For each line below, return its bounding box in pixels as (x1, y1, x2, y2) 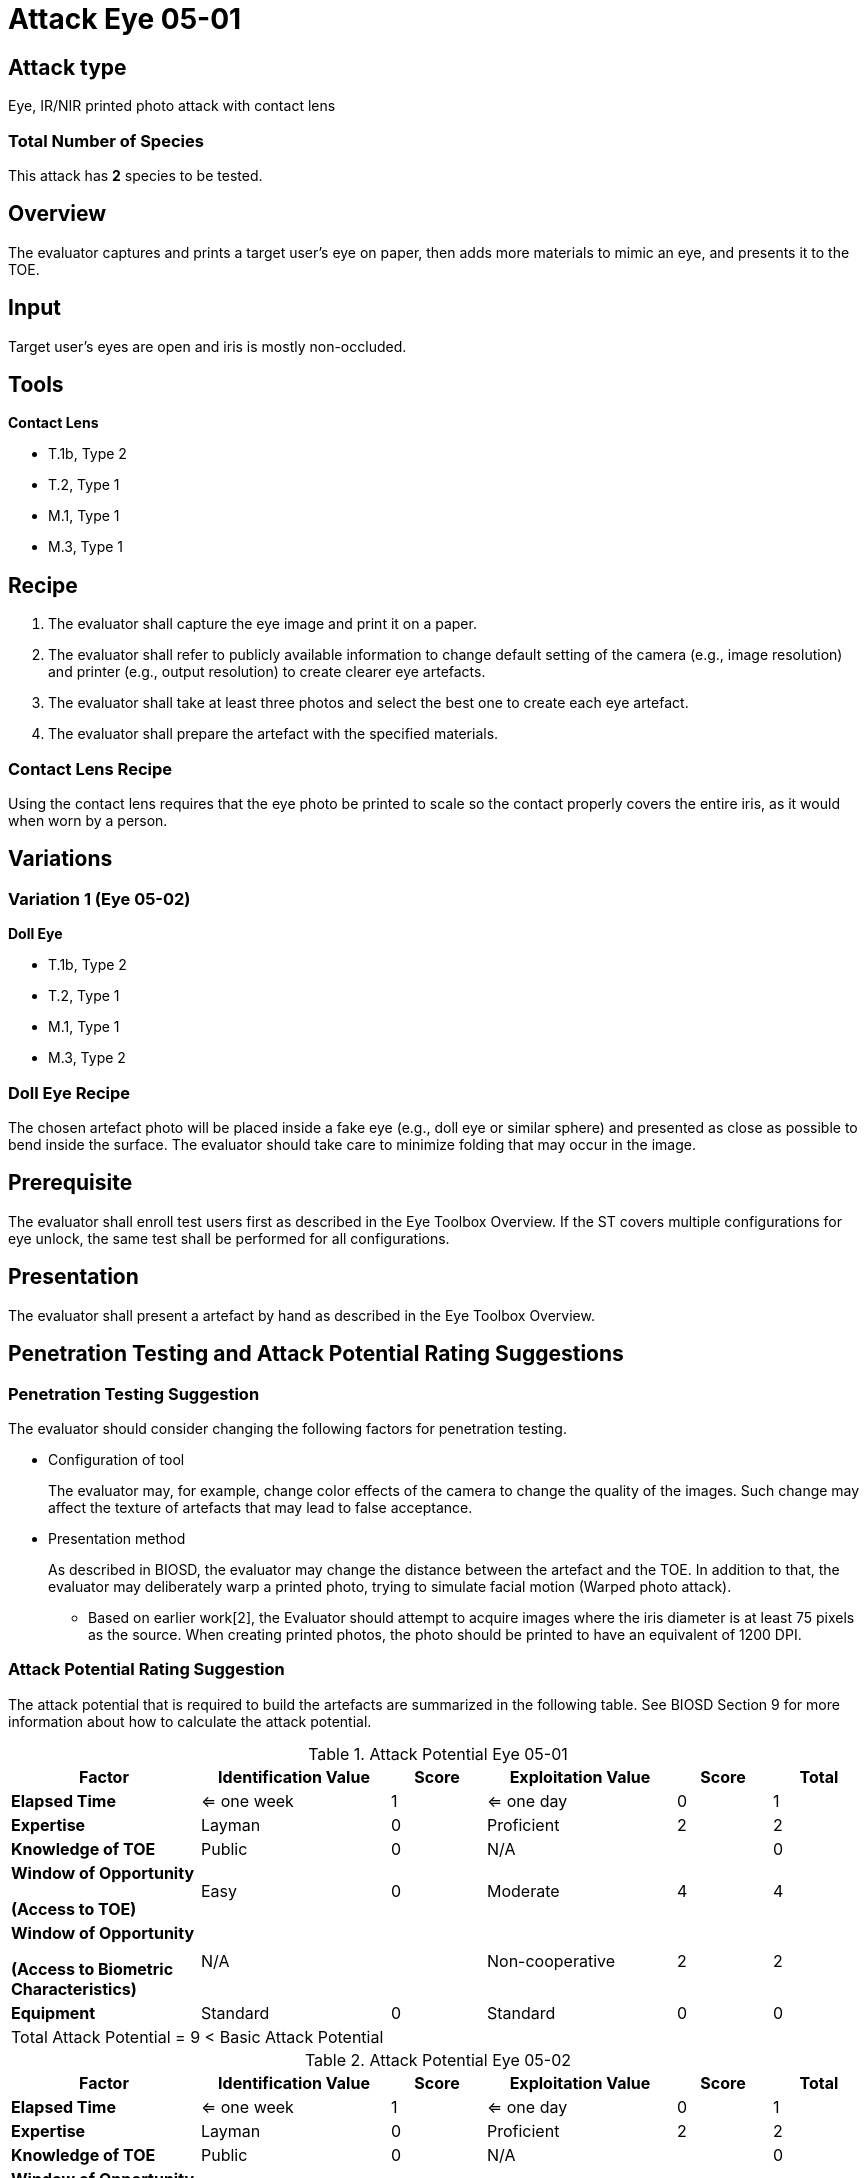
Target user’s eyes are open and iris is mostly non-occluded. (8, 337, 407, 355)
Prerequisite (8, 1170, 133, 1196)
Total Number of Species (8, 130, 204, 151)
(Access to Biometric (11, 1958, 174, 1979)
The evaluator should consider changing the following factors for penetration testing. (8, 1419, 567, 1437)
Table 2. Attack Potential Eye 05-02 (304, 2049, 572, 2070)
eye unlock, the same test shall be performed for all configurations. (8, 1229, 450, 1247)
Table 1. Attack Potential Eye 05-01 (308, 1743, 568, 1764)
